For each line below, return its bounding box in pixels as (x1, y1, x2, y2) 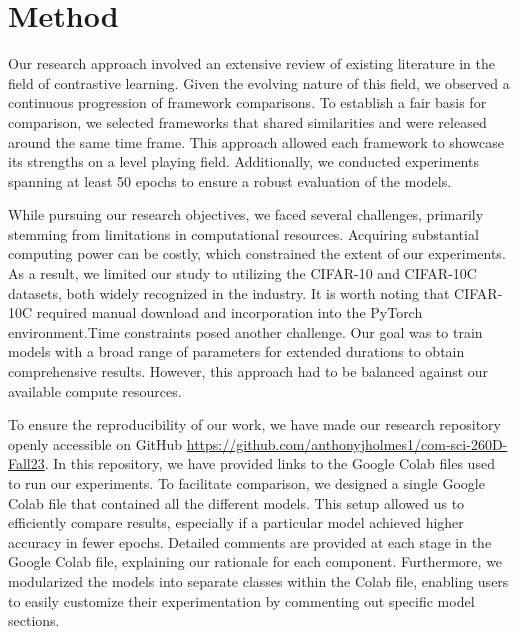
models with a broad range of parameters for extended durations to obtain (8, 341, 465, 362)
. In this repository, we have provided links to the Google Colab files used (44, 453, 495, 474)
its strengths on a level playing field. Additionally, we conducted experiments (8, 151, 479, 172)
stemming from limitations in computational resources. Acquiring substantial (8, 223, 479, 244)
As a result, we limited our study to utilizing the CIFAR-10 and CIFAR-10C (8, 263, 477, 284)
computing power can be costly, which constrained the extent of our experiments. (8, 243, 506, 264)
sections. (8, 610, 60, 631)
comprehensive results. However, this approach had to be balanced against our (8, 361, 489, 382)
